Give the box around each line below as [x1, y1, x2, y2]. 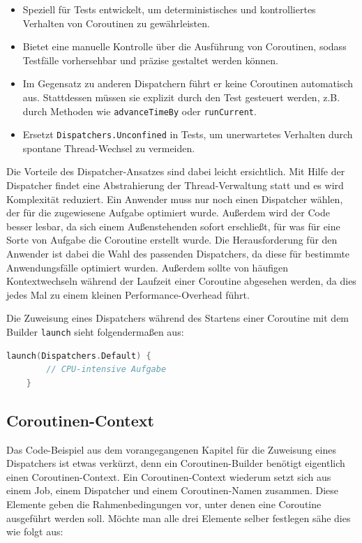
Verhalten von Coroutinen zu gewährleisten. [22, 15, 210, 30]
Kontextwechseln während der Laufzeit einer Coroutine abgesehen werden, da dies [6, 274, 356, 288]
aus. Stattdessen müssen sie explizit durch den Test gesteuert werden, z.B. [22, 89, 340, 104]
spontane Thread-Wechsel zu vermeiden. [22, 140, 195, 155]
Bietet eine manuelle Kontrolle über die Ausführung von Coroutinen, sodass [22, 39, 347, 54]
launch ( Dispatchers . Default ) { [6, 350, 151, 361]
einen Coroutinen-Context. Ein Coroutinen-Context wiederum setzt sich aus [6, 469, 331, 484]
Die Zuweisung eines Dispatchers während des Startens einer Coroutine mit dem [6, 311, 349, 325]
